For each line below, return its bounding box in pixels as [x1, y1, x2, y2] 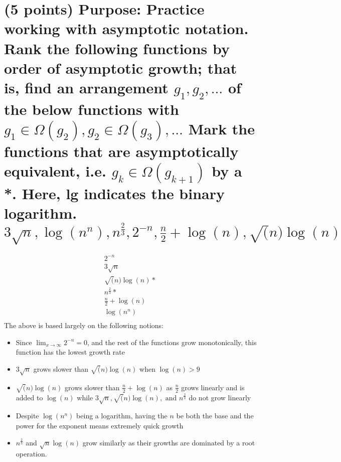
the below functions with [4, 98, 179, 119]
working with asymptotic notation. [4, 18, 249, 39]
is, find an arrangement [4, 77, 168, 97]
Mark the [188, 118, 255, 138]
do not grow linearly [189, 392, 251, 402]
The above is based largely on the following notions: [4, 320, 163, 331]
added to [16, 392, 43, 402]
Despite [16, 410, 39, 421]
